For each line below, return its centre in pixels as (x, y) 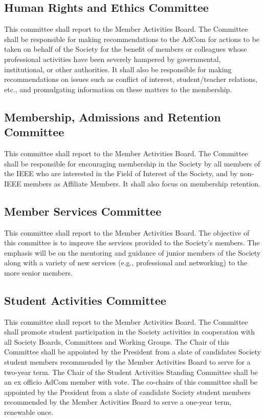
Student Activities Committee (85, 300)
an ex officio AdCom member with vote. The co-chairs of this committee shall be (131, 382)
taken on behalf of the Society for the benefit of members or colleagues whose (126, 49)
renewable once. (29, 412)
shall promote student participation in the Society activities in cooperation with (129, 332)
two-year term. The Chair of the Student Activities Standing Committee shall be (131, 372)
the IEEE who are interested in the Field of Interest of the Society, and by (121, 173)
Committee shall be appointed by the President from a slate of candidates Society (132, 352)
